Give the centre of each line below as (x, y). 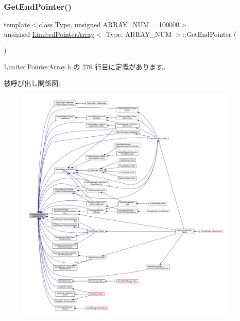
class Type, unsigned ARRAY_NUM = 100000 (109, 24)
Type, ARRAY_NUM (138, 34)
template (17, 24)
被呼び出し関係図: (32, 83)
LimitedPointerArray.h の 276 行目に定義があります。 (86, 66)
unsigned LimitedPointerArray (49, 34)
